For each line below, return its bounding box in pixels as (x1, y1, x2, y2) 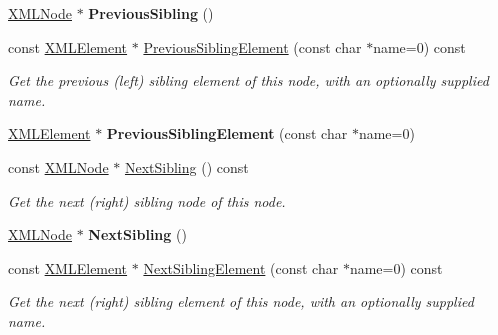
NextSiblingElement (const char (143, 257, 339, 278)
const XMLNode (8, 156, 109, 177)
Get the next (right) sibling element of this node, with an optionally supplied (8, 291, 474, 312)
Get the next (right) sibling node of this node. (8, 190, 286, 211)
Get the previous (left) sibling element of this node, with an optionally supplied (8, 70, 489, 91)
